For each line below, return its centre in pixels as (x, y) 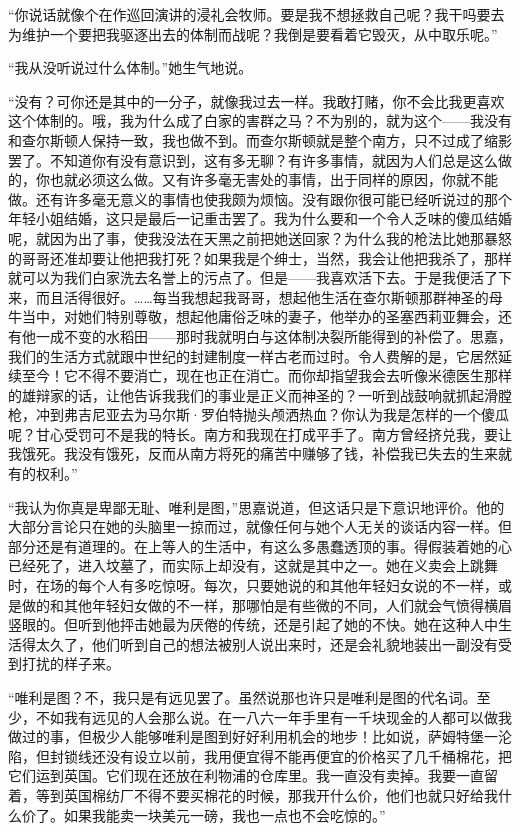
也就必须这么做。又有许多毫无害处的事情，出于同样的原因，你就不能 (273, 179)
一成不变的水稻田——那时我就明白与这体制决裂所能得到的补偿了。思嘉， (273, 335)
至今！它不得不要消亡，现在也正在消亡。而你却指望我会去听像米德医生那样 (266, 375)
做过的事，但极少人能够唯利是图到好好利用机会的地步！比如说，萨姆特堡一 (253, 736)
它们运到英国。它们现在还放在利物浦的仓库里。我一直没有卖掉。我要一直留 (253, 775)
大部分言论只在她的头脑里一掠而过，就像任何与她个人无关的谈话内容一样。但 (260, 526)
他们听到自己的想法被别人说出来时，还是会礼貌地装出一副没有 (294, 643)
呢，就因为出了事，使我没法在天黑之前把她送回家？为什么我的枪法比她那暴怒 (260, 237)
